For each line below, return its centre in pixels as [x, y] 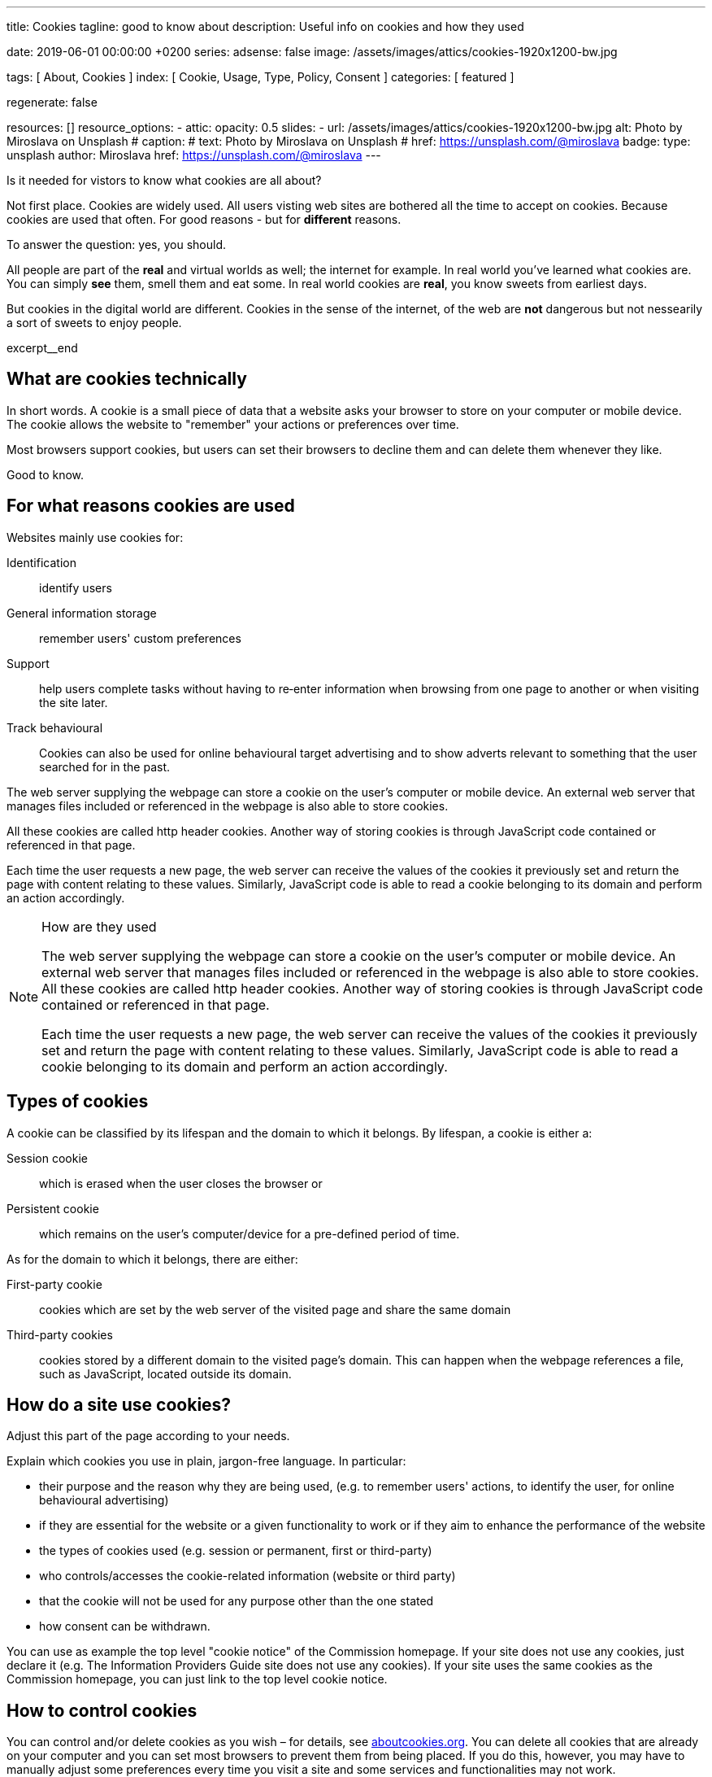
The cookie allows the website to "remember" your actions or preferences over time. [233, 424]
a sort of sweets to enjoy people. [94, 323]
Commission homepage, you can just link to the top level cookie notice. [197, 1679]
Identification [41, 562]
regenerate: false [52, 102]
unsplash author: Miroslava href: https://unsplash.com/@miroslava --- [194, 155]
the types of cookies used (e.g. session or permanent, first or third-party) [236, 1551]
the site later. [74, 702]
